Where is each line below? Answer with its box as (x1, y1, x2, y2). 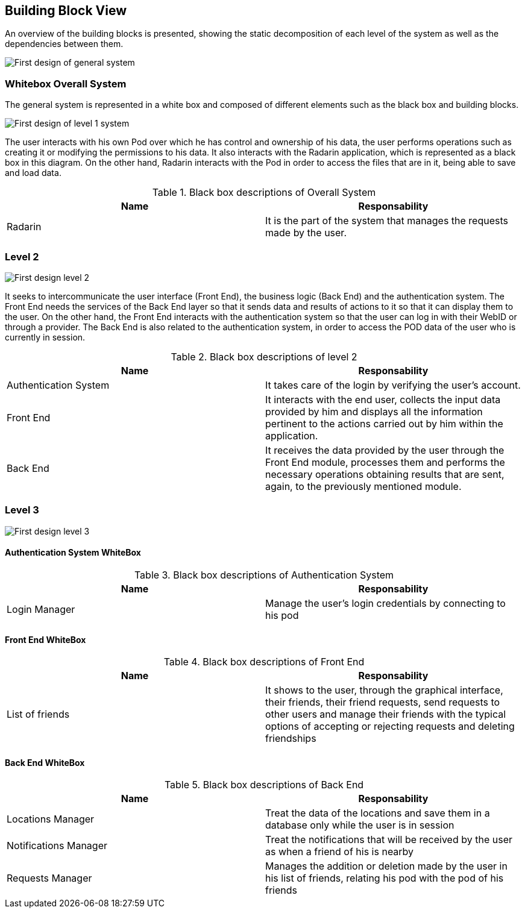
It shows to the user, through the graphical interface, (265, 684, 503, 697)
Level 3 (5, 504, 39, 516)
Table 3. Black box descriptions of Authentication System (134, 568, 394, 581)
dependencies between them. (5, 39, 124, 49)
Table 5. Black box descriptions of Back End (164, 779, 364, 791)
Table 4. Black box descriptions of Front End (163, 656, 365, 668)
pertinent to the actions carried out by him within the (265, 417, 503, 430)
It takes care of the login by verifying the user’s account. (265, 378, 521, 391)
